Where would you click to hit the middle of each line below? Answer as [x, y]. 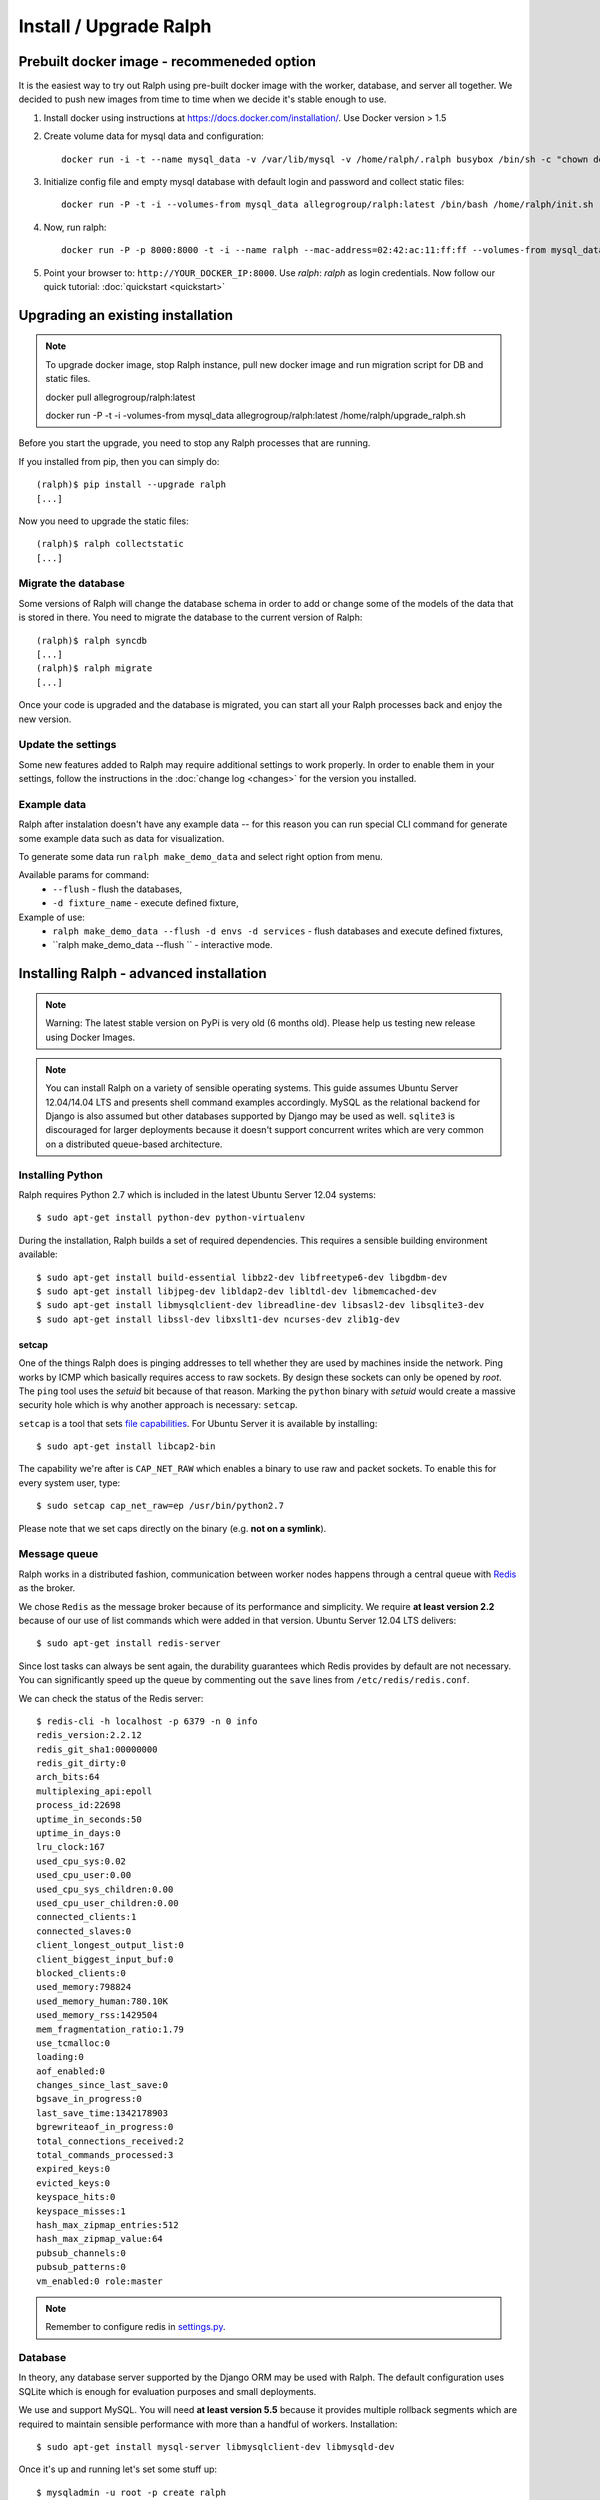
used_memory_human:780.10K [102, 2001]
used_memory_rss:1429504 [97, 2015]
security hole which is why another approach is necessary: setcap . [158, 1405]
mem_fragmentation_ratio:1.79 [110, 2029]
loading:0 [60, 2057]
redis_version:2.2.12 [89, 1735]
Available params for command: [84, 875]
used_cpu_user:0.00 [84, 1875]
